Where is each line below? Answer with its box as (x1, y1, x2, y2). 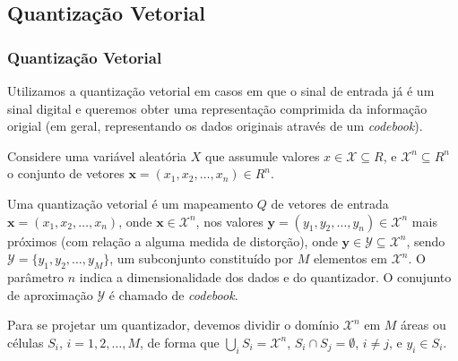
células (7, 332, 44, 351)
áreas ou (401, 315, 446, 334)
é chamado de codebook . (108, 285, 238, 304)
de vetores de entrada (271, 193, 389, 212)
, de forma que (140, 332, 220, 351)
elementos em (313, 249, 387, 268)
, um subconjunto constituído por (109, 249, 293, 268)
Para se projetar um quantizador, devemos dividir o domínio (7, 315, 340, 334)
